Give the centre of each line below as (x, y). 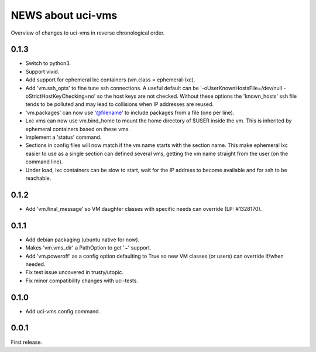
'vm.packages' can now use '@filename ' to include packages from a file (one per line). (130, 112)
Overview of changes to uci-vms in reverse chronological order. (88, 33)
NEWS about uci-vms (64, 15)
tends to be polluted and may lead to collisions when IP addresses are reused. (119, 104)
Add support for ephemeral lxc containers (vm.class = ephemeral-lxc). (110, 80)
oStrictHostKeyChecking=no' (61, 96)
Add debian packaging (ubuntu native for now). (83, 240)
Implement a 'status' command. (63, 137)
